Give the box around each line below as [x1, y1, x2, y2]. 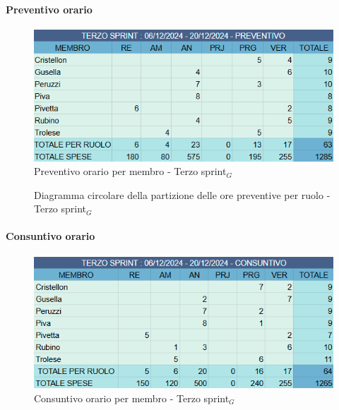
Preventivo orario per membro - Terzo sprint [34, 164, 227, 179]
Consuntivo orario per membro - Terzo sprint [34, 390, 230, 405]
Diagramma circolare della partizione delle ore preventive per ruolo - [34, 187, 331, 202]
